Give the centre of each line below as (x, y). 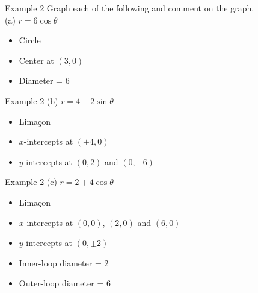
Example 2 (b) (32, 100)
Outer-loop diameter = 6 (65, 283)
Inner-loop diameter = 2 (64, 263)
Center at (36, 60)
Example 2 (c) (31, 182)
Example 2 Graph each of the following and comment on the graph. (130, 8)
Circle (30, 40)
